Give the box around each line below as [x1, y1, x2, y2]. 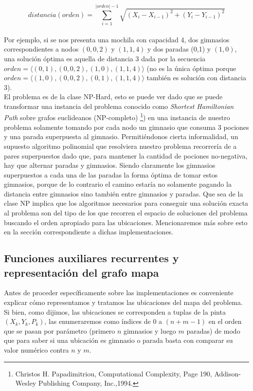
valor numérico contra [4, 345, 69, 355]
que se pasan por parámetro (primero [4, 325, 115, 336]
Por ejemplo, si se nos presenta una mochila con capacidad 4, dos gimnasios [4, 34, 230, 44]
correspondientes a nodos [4, 44, 79, 54]
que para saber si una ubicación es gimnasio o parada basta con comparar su [4, 335, 233, 345]
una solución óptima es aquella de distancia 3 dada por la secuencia [4, 53, 206, 63]
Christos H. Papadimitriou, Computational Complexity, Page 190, [15, 368, 212, 378]
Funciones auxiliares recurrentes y [4, 250, 179, 266]
